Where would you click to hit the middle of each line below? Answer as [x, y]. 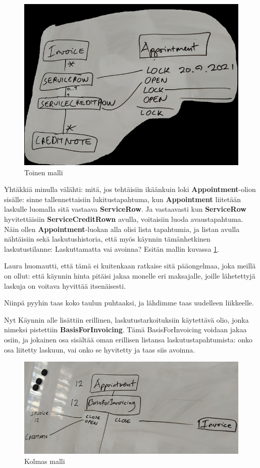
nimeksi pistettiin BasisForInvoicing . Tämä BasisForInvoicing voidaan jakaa [125, 329]
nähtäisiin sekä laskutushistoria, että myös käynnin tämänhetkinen [107, 239]
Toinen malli [44, 172]
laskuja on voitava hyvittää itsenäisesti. [65, 285]
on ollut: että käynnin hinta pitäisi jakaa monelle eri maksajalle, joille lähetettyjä [130, 275]
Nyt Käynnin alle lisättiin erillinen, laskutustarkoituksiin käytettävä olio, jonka [126, 319]
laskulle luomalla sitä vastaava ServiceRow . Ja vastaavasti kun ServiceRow [125, 209]
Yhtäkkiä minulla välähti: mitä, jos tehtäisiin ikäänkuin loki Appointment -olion [130, 189]
